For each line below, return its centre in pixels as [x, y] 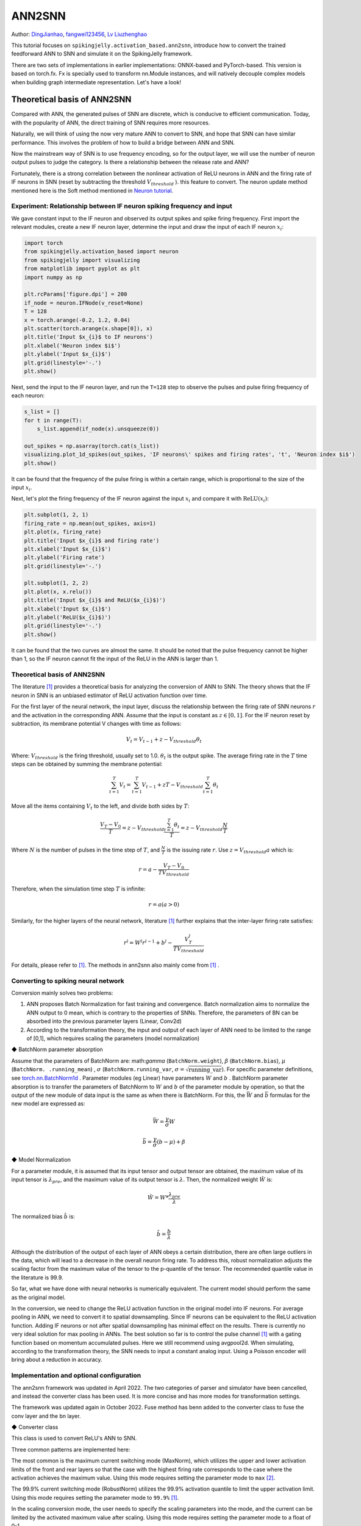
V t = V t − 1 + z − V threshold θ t [164, 740]
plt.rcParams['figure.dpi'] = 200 [76, 294]
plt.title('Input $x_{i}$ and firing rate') [92, 541]
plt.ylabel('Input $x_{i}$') [68, 354]
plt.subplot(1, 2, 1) [56, 515]
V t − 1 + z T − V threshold [173, 786]
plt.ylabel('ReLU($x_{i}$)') [68, 617]
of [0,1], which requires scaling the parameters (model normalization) [113, 1038]
